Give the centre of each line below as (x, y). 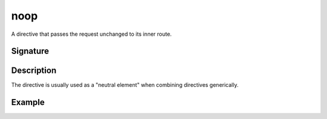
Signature (30, 51)
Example (28, 102)
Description (34, 71)
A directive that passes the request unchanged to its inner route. (91, 34)
